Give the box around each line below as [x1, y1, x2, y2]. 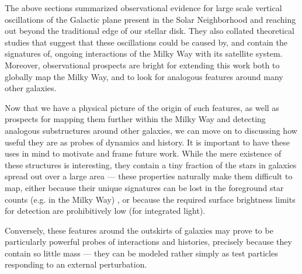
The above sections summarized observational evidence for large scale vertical [5, 2, 282, 13]
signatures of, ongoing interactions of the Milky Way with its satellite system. [5, 47, 283, 60]
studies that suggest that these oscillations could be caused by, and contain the [5, 36, 287, 48]
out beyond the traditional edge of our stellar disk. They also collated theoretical [5, 25, 294, 37]
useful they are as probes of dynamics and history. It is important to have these [5, 136, 290, 148]
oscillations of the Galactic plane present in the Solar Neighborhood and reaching [5, 13, 296, 25]
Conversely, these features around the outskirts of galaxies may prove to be [5, 224, 273, 236]
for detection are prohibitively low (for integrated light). [5, 204, 206, 217]
